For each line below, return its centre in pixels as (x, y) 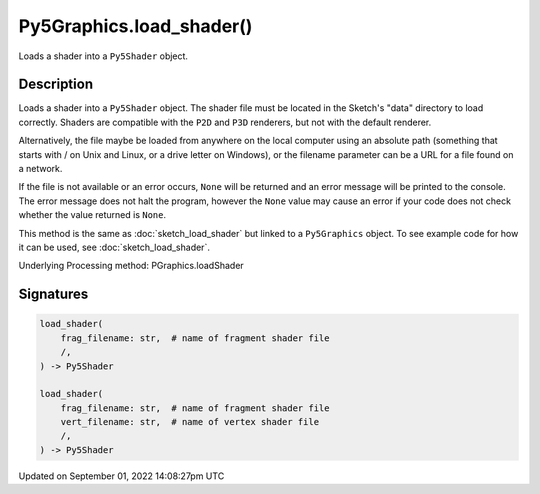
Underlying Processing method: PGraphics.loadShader (131, 266)
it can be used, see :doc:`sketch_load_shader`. (114, 247)
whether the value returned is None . (92, 215)
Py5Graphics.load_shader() (135, 26)
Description (56, 84)
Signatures (53, 294)
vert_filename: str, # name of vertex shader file (190, 422)
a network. (40, 169)
